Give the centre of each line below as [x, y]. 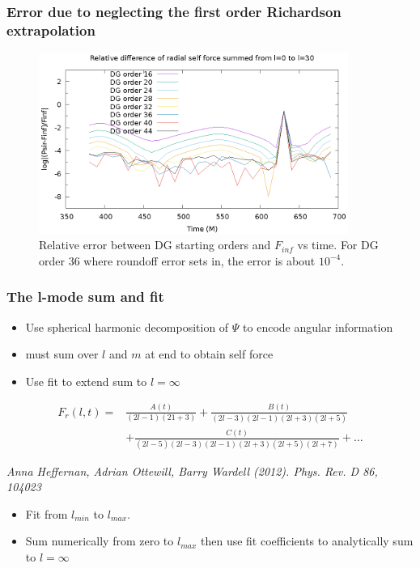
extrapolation [51, 30]
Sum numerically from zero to [100, 541]
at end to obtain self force [209, 354]
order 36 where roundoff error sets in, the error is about [177, 260]
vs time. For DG [338, 245]
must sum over [62, 354]
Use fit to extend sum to [86, 381]
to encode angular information [318, 326]
